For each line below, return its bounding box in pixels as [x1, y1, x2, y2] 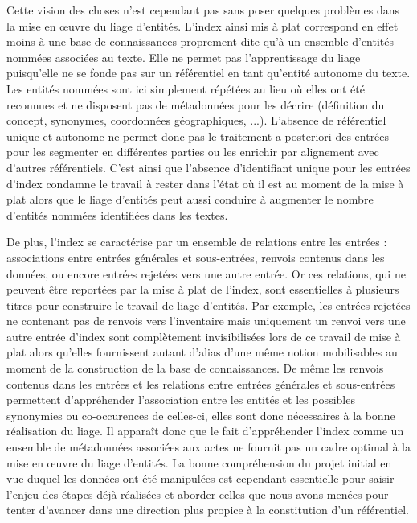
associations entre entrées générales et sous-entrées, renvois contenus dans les [6, 249, 385, 266]
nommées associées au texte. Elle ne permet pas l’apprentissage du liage [6, 48, 361, 65]
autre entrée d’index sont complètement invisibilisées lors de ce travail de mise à [6, 327, 401, 344]
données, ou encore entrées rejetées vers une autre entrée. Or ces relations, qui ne [6, 265, 406, 282]
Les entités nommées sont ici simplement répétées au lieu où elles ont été [6, 80, 365, 97]
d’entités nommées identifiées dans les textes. [6, 206, 228, 223]
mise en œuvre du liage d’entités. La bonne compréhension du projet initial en [6, 454, 392, 471]
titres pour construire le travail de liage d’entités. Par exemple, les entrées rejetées [6, 296, 411, 313]
